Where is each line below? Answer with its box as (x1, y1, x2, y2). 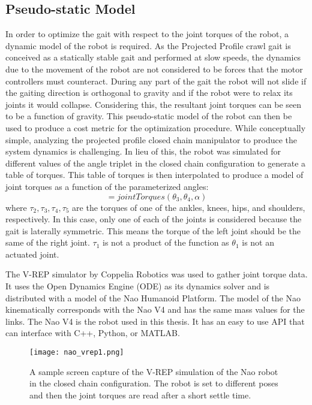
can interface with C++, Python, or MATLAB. (5, 327, 180, 339)
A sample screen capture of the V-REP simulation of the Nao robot (29, 365, 278, 377)
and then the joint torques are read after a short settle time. (29, 388, 251, 401)
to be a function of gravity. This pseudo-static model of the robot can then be (5, 110, 292, 122)
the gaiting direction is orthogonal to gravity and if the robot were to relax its (5, 86, 293, 99)
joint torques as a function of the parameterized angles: (5, 180, 209, 192)
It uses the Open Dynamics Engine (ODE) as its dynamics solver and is (5, 280, 270, 292)
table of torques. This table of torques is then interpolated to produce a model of (5, 168, 304, 181)
